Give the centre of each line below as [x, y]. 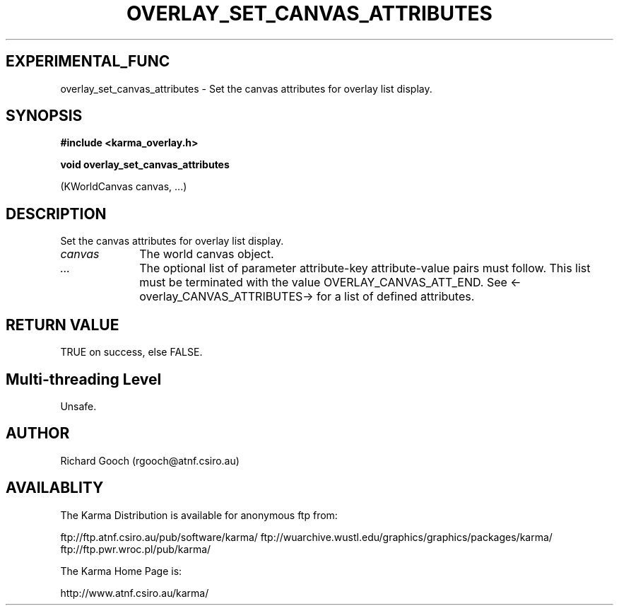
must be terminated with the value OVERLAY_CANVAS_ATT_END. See [323, 283]
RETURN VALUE [63, 325]
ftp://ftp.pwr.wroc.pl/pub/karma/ [136, 549]
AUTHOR [38, 433]
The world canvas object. [207, 254]
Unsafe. [78, 406]
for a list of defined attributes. [396, 297]
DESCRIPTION [56, 214]
